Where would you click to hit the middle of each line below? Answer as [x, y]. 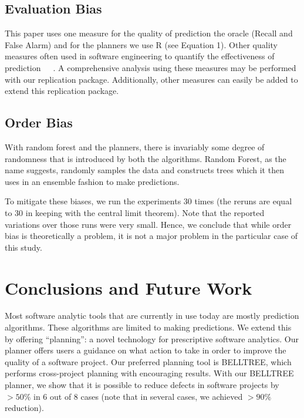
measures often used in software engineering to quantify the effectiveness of [140, 56]
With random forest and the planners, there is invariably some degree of [135, 146]
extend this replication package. [62, 91]
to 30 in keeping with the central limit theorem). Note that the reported [135, 212]
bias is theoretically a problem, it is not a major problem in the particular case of [151, 236]
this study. [23, 247]
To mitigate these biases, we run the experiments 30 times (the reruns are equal [148, 201]
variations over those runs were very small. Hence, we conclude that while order [148, 224]
